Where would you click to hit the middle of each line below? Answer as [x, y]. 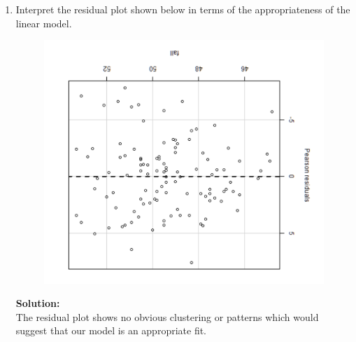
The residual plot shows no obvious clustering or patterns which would [167, 316]
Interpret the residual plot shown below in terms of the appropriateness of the [183, 9]
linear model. [44, 23]
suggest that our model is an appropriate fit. [111, 330]
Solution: [38, 303]
